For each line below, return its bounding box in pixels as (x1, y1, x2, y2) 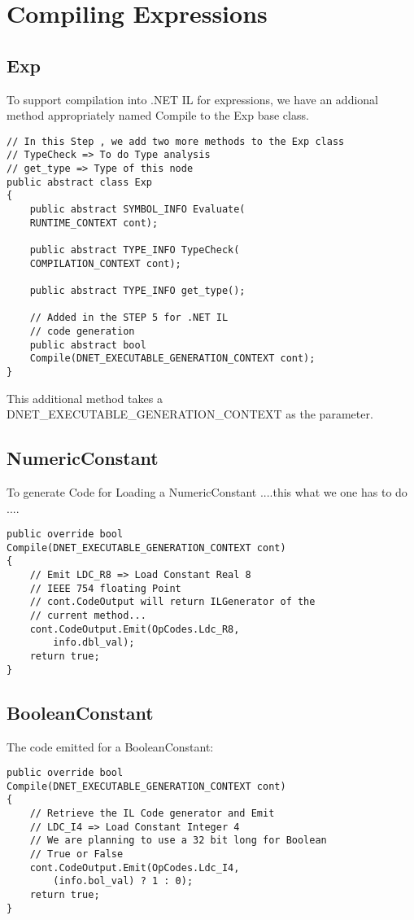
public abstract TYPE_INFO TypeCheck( (29, 244, 240, 256)
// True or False (29, 848, 124, 861)
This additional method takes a (7, 389, 163, 406)
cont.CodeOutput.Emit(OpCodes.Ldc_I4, (29, 861, 240, 874)
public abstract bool (29, 339, 146, 351)
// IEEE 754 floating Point (29, 582, 181, 594)
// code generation (29, 325, 135, 337)
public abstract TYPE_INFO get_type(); (29, 284, 246, 296)
